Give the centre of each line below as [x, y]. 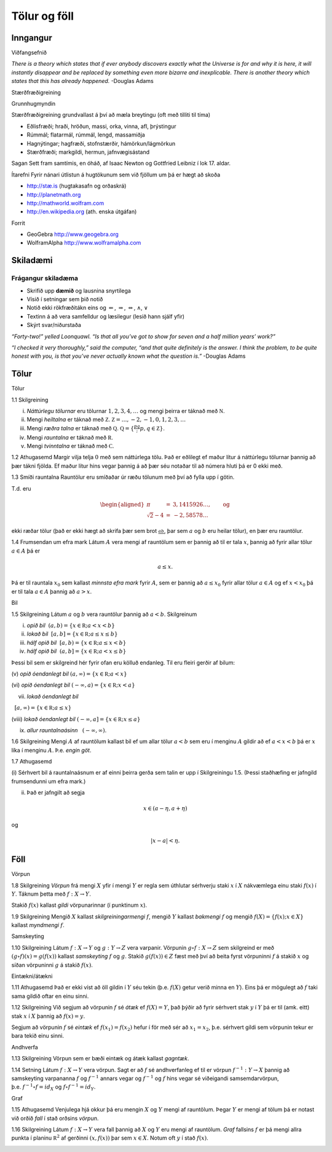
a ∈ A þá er [26, 551]
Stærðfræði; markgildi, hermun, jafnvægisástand [88, 152]
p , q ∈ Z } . [152, 428]
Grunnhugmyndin [34, 104]
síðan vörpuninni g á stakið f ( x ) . [52, 965]
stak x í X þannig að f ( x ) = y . [48, 1016]
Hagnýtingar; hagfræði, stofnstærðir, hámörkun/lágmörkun [101, 143]
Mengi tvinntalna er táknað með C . [70, 446]
